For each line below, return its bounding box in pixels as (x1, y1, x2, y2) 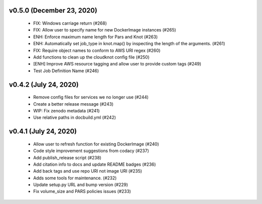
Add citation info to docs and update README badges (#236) (33, 161, 156, 167)
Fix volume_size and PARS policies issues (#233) (33, 188, 131, 194)
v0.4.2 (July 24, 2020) (9, 80, 79, 89)
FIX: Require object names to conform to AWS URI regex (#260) (33, 47, 161, 53)
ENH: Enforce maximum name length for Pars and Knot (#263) (33, 34, 158, 40)
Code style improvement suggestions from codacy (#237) (33, 148, 149, 154)
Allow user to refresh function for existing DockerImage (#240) (33, 141, 160, 147)
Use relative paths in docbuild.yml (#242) (33, 114, 116, 121)
